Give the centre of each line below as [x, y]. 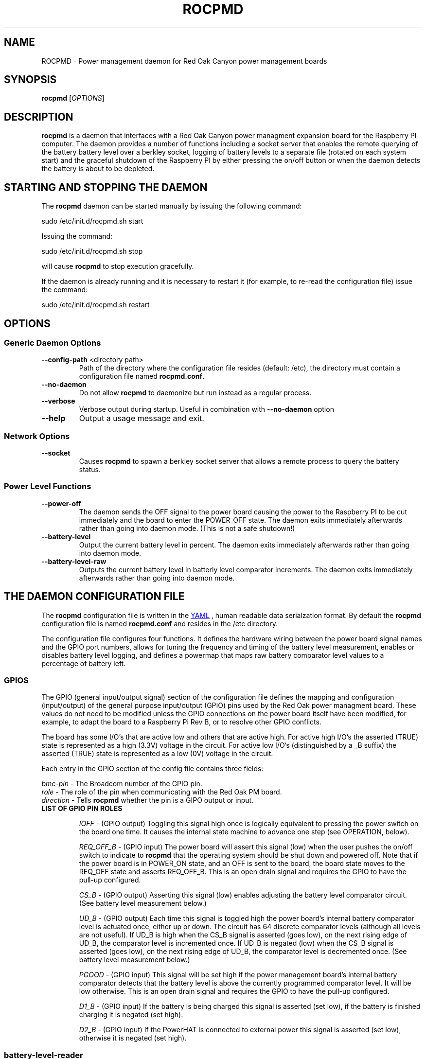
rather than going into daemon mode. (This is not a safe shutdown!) [187, 528]
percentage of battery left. [84, 663]
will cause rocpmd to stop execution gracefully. [118, 266]
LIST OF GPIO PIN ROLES [82, 809]
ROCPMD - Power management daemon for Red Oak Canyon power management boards [184, 61]
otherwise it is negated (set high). [133, 1038]
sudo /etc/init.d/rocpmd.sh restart [96, 305]
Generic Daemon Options [53, 343]
